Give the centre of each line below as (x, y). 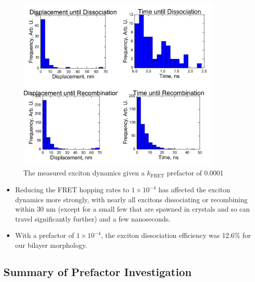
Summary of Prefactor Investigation (98, 271)
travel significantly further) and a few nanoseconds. (93, 218)
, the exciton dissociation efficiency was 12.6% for (176, 235)
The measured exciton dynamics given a (84, 173)
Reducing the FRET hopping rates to (72, 189)
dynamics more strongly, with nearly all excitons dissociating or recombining (131, 199)
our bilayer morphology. (51, 245)
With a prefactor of (45, 235)
